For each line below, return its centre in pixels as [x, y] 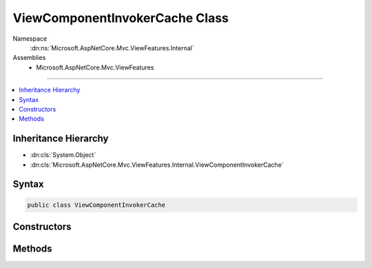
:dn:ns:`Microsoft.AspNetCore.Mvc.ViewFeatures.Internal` [112, 48]
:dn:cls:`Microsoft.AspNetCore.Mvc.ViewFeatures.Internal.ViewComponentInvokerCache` [157, 165]
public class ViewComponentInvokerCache [96, 205]
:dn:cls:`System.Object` [63, 155]
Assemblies [29, 58]
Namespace [30, 39]
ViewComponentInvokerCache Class [121, 18]
